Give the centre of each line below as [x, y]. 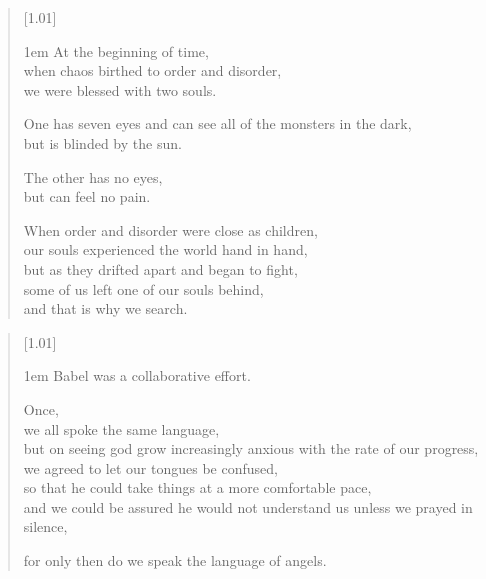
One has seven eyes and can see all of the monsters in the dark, [217, 123]
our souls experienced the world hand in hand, [165, 249]
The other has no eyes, [93, 176]
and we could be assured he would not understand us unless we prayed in [248, 506]
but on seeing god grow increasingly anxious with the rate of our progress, [251, 448]
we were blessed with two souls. [120, 89]
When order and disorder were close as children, [170, 229]
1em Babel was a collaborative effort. [137, 375]
